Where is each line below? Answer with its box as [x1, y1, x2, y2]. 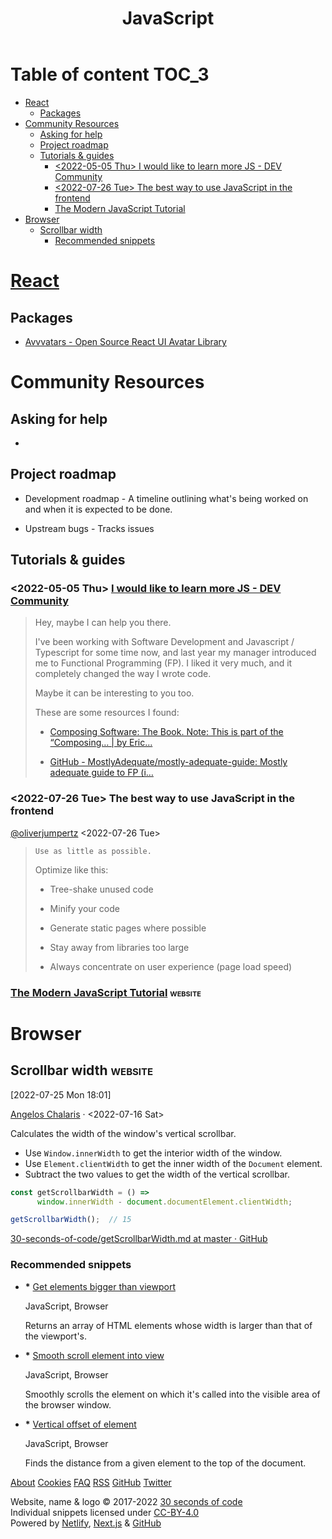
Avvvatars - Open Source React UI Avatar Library [24, 335, 227, 347]
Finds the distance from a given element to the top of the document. [24, 1457, 307, 1469]
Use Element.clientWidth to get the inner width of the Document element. [24, 1157, 323, 1169]
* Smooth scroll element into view [24, 1349, 165, 1361]
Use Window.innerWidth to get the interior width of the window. [24, 1147, 283, 1159]
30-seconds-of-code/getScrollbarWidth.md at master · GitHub [10, 1233, 268, 1245]
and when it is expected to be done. [24, 503, 173, 515]
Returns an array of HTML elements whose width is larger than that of [24, 1319, 313, 1331]
